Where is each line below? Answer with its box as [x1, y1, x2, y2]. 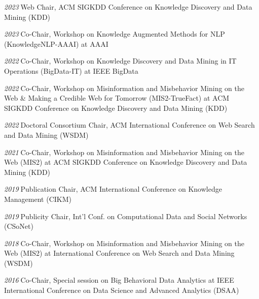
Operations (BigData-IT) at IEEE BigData [4, 65, 138, 76]
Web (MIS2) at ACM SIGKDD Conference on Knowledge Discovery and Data [4, 157, 247, 167]
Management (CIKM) [4, 193, 71, 204]
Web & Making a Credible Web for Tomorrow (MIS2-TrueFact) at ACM [4, 93, 230, 103]
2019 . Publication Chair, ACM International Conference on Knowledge [4, 184, 222, 194]
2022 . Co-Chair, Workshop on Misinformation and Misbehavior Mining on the [4, 82, 245, 93]
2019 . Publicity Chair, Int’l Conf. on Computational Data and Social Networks [4, 211, 247, 221]
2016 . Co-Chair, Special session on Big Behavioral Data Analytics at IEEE [4, 275, 234, 285]
